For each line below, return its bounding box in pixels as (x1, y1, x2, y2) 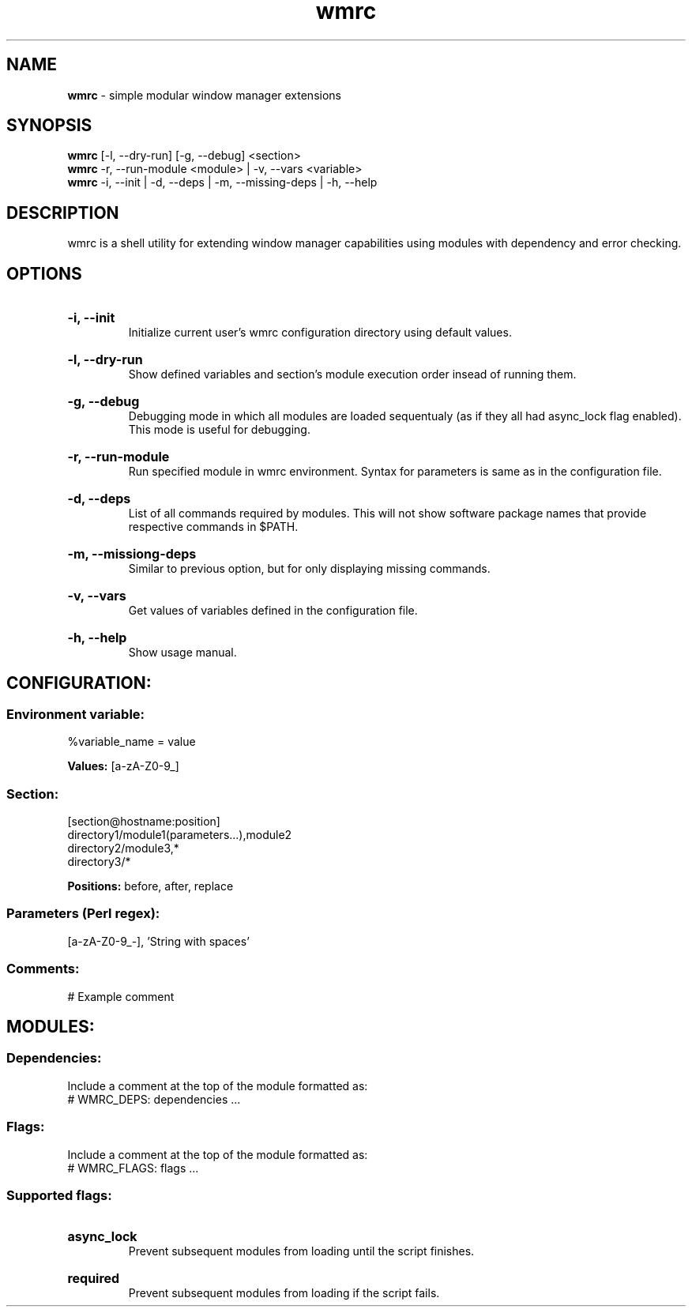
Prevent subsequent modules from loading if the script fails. (128, 1286, 440, 1300)
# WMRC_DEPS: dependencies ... (67, 1092, 241, 1106)
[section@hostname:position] (67, 815, 220, 829)
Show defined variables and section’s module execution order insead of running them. (128, 367, 577, 382)
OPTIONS (6, 263, 82, 284)
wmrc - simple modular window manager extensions (67, 88, 341, 102)
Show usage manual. (128, 645, 237, 660)
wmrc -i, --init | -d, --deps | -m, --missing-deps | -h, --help (67, 175, 378, 190)
